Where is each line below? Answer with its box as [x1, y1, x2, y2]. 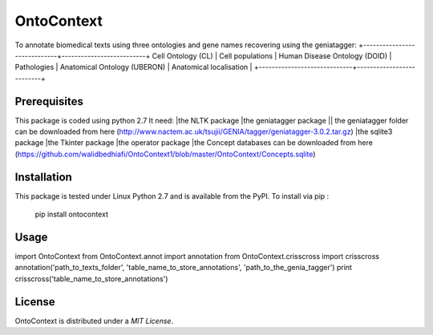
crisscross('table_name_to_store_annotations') [14, 273, 168, 284]
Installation [14, 170, 72, 184]
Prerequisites [14, 95, 83, 108]
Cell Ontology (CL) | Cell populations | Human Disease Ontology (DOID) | [152, 50, 392, 60]
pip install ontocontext [34, 209, 108, 220]
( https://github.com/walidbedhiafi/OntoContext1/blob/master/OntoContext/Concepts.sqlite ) [14, 149, 316, 159]
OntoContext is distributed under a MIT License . [14, 316, 174, 325]
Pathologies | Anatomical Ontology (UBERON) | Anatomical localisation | [14, 63, 253, 72]
